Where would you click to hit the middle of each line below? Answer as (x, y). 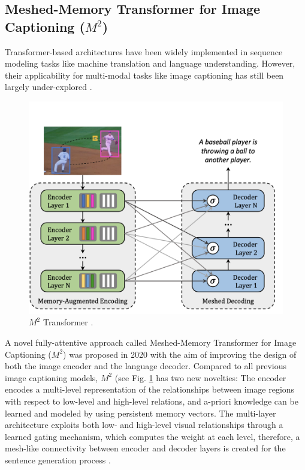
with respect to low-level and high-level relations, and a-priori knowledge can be (152, 401)
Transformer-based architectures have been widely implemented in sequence (144, 51)
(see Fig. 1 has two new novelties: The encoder (200, 377)
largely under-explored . (49, 87)
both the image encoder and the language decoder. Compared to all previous (146, 366)
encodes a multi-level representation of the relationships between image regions (150, 389)
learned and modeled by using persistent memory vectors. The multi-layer (141, 413)
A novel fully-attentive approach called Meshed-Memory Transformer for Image (151, 342)
